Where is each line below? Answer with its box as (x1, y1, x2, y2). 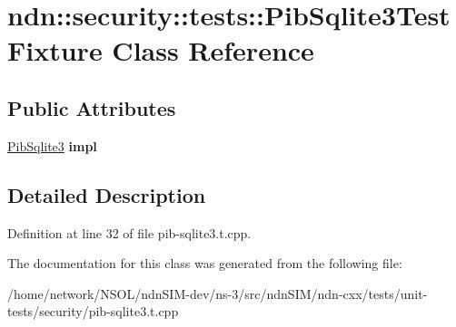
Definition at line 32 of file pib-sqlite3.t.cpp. (7, 223, 252, 242)
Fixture (7, 32, 103, 69)
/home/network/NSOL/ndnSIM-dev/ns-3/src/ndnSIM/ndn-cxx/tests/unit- (7, 284, 428, 303)
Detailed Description (7, 180, 206, 208)
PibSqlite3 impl (7, 136, 97, 155)
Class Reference (112, 32, 314, 69)
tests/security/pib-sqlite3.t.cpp (7, 302, 179, 321)
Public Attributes (7, 93, 176, 121)
